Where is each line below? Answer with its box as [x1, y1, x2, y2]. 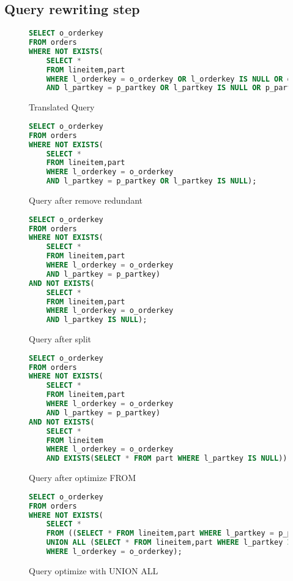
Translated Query [29, 101, 95, 114]
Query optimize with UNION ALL [29, 564, 158, 577]
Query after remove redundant [29, 194, 143, 207]
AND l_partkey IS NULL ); [46, 315, 147, 325]
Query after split [29, 333, 92, 345]
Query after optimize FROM [29, 471, 136, 484]
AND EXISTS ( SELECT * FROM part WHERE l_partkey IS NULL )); [46, 454, 292, 463]
